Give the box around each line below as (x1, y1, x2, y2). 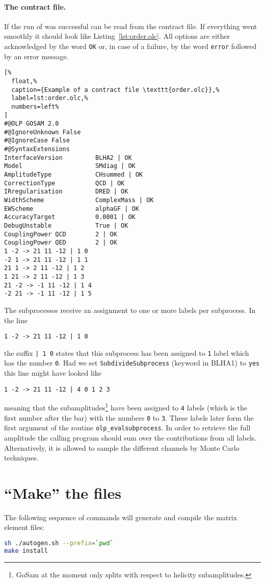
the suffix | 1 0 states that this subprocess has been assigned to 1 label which (4, 347, 249, 358)
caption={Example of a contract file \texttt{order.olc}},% (11, 86, 220, 93)
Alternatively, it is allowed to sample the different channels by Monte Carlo (4, 442, 240, 453)
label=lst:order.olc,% (11, 94, 88, 102)
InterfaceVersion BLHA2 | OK (4, 154, 132, 161)
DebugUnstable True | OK (4, 222, 128, 230)
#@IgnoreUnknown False (4, 128, 81, 136)
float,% (11, 77, 37, 85)
